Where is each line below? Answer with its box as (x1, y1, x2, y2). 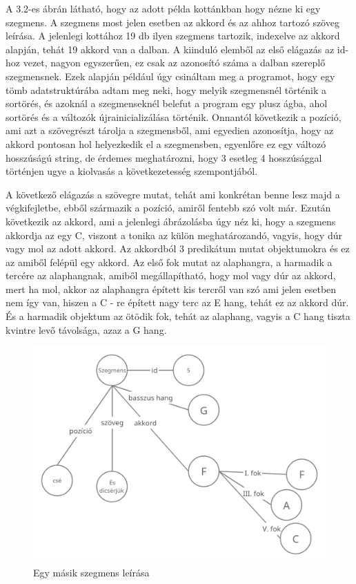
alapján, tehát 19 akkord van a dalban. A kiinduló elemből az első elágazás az (6, 41, 335, 56)
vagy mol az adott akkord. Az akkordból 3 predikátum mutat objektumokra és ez (6, 241, 350, 256)
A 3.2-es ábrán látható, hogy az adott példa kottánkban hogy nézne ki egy (6, 1, 321, 15)
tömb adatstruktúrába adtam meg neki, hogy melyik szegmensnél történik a (6, 82, 327, 97)
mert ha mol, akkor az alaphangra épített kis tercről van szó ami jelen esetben (6, 281, 337, 296)
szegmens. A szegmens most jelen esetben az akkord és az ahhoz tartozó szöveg (6, 15, 339, 29)
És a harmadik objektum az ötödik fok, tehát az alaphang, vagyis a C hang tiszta (6, 309, 350, 323)
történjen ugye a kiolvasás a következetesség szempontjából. (6, 164, 258, 178)
